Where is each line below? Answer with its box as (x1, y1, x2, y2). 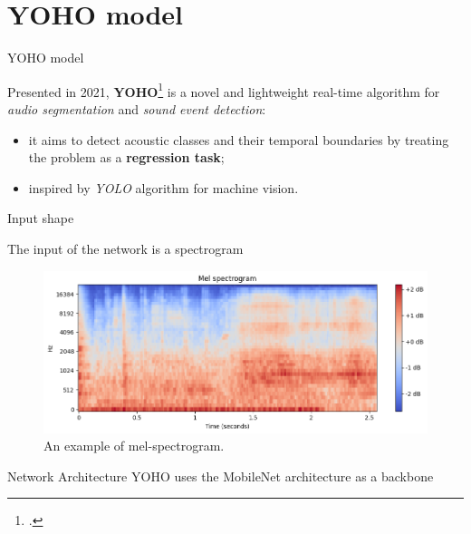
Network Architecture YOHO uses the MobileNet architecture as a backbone (7, 466, 434, 485)
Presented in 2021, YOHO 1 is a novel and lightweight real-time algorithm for (7, 79, 440, 101)
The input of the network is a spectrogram (7, 238, 244, 257)
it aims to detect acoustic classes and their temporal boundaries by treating (28, 130, 449, 149)
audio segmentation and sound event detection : (7, 99, 266, 118)
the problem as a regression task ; (28, 148, 225, 167)
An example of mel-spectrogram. (43, 436, 225, 455)
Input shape (7, 209, 74, 228)
